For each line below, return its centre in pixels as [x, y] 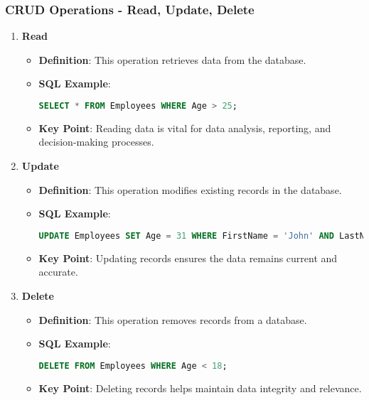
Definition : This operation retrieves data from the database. [172, 59]
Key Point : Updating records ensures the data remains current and [188, 258]
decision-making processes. [96, 142]
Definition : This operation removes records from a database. [173, 319]
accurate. [58, 272]
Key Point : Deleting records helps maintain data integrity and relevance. [200, 388]
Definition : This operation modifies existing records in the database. [190, 189]
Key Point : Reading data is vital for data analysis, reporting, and [185, 128]
